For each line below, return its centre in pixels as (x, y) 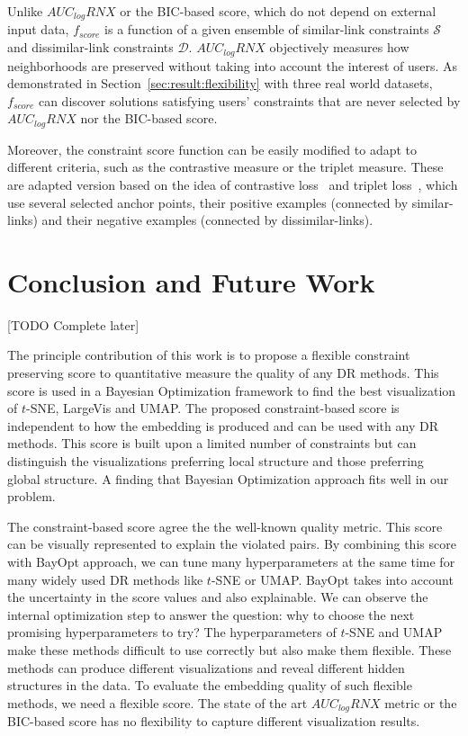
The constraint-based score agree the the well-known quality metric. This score (225, 526)
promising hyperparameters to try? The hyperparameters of (172, 632)
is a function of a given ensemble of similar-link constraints (267, 29)
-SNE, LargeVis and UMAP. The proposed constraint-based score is (213, 408)
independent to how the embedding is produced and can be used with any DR (223, 425)
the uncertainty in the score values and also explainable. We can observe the (218, 597)
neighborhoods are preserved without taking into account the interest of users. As (233, 65)
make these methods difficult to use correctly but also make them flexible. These (229, 649)
